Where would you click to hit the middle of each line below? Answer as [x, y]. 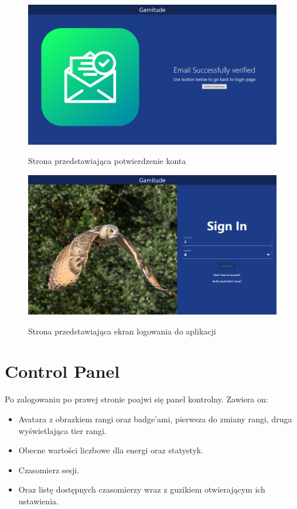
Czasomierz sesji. [49, 469]
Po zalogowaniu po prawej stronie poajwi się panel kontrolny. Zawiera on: [136, 399]
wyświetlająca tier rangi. [62, 430]
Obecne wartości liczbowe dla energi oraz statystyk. [111, 450]
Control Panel [62, 371]
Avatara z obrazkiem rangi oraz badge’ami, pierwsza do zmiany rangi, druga [155, 419]
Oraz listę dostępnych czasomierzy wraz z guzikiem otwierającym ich [142, 489]
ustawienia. [38, 501]
